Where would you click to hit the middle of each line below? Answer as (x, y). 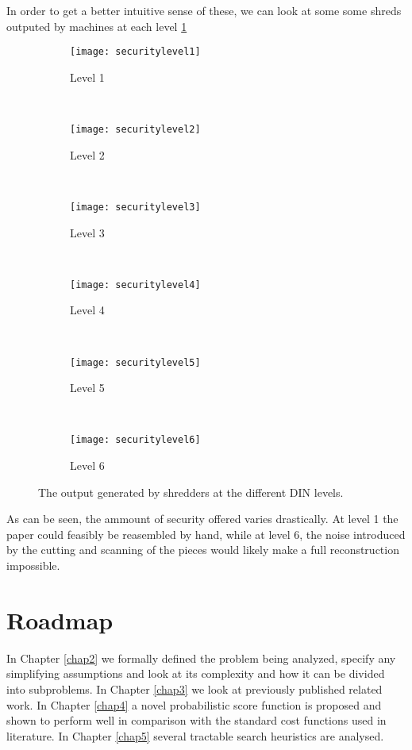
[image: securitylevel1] (135, 52)
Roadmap (60, 619)
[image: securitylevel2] (135, 130)
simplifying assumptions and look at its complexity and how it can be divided (196, 673)
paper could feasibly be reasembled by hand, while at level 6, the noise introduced (206, 534)
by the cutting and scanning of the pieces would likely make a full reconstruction (203, 550)
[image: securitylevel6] (135, 440)
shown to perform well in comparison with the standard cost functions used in (196, 720)
